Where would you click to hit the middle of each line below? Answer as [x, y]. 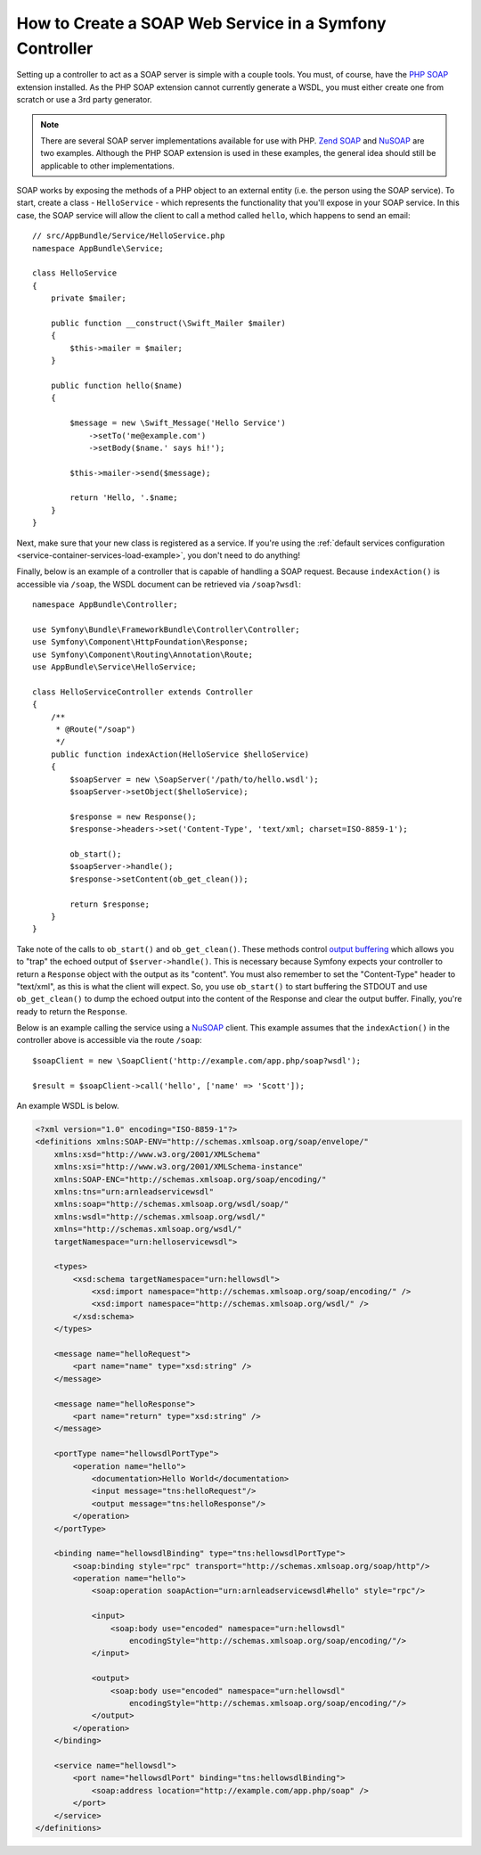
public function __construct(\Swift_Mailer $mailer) [168, 323]
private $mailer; [88, 298]
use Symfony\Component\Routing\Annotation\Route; [143, 654]
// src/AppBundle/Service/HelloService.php [129, 236]
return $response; [110, 904]
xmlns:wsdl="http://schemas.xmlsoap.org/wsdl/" [160, 1216]
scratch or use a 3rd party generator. [84, 100]
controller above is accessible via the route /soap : [109, 1040]
